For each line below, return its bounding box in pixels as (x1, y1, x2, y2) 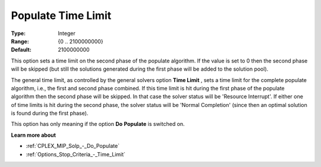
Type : (11, 30, 26, 37)
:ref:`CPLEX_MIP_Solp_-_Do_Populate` (26, 143, 120, 150)
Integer (58, 30, 75, 37)
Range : (11, 37, 29, 45)
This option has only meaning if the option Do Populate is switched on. (11, 121, 185, 128)
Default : (11, 46, 32, 53)
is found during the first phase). (11, 110, 89, 117)
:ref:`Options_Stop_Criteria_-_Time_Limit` (26, 150, 126, 157)
